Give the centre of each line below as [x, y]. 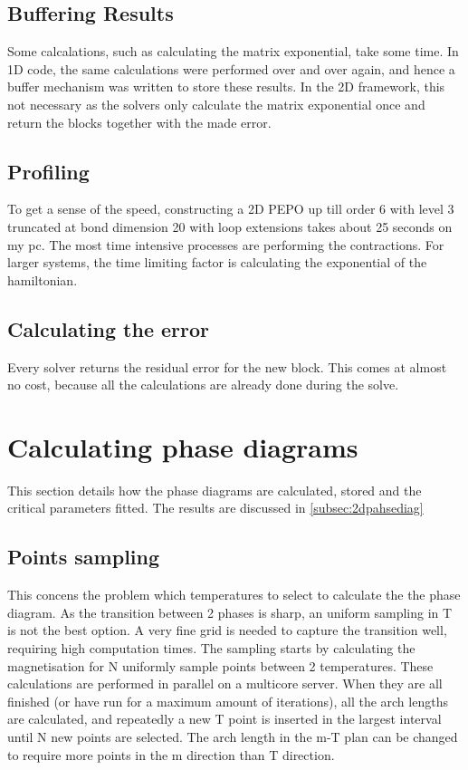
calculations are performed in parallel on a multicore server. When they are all [225, 683]
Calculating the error [109, 328]
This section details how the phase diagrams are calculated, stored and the [215, 490]
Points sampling [84, 557]
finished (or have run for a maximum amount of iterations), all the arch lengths [228, 701]
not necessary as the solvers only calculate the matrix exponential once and [216, 104]
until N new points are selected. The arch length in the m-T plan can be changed [233, 736]
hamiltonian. [43, 279]
